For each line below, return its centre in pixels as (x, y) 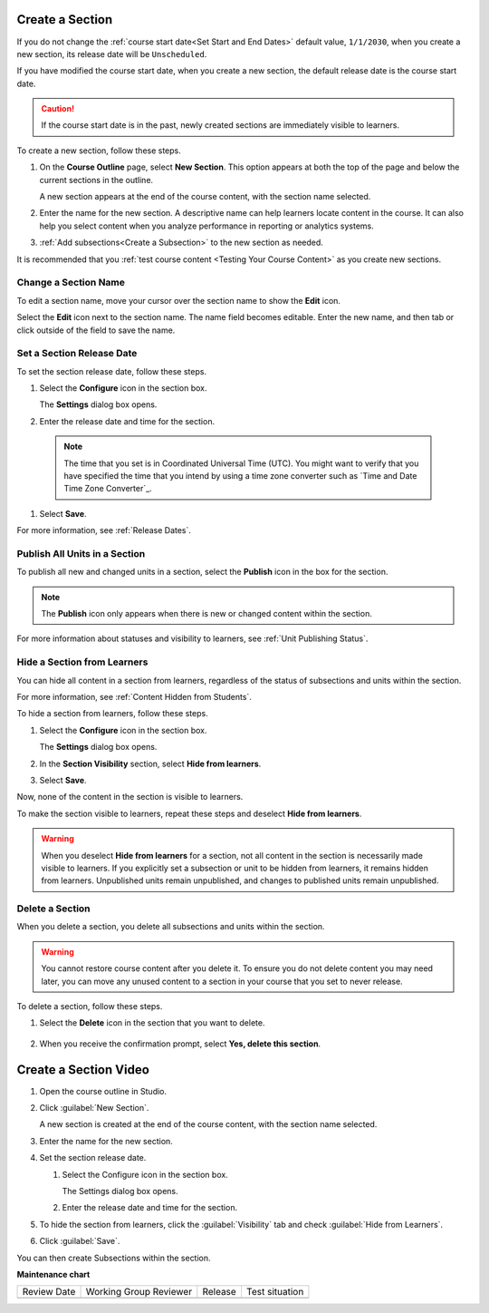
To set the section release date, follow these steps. (112, 371)
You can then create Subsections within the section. (114, 1258)
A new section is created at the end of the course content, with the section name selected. (208, 1124)
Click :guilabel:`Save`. (80, 1241)
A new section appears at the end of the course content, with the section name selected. (205, 197)
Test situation (275, 1292)
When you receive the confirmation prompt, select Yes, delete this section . (180, 1044)
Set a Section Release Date (77, 354)
